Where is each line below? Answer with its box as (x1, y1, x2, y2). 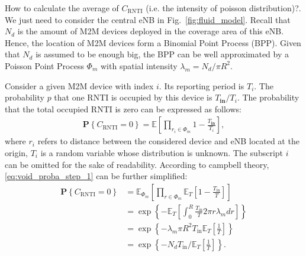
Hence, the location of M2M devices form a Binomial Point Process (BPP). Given (5, 36, 301, 48)
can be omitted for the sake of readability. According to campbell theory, (5, 158, 269, 170)
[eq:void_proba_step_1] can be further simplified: (5, 170, 188, 182)
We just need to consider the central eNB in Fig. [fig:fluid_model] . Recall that (5, 13, 291, 25)
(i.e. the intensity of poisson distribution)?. (146, 2, 301, 14)
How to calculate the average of (5, 2, 119, 14)
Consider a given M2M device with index (5, 79, 154, 92)
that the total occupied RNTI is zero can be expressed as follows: (5, 102, 241, 115)
